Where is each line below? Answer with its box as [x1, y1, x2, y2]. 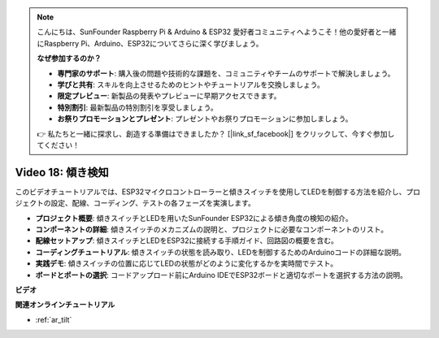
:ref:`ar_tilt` [35, 314, 72, 324]
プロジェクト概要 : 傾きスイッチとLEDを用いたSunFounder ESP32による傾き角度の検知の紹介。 [35, 213, 353, 223]
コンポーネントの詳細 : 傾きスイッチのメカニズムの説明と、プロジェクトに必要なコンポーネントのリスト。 [35, 224, 389, 234]
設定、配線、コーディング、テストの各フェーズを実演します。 [50, 198, 255, 208]
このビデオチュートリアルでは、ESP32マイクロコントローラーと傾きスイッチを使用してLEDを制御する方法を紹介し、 [15, 187, 406, 197]
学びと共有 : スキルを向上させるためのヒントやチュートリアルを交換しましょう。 [57, 80, 324, 89]
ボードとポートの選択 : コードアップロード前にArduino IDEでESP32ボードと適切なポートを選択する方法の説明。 [35, 270, 408, 279]
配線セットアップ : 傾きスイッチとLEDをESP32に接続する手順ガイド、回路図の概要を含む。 [35, 236, 339, 245]
